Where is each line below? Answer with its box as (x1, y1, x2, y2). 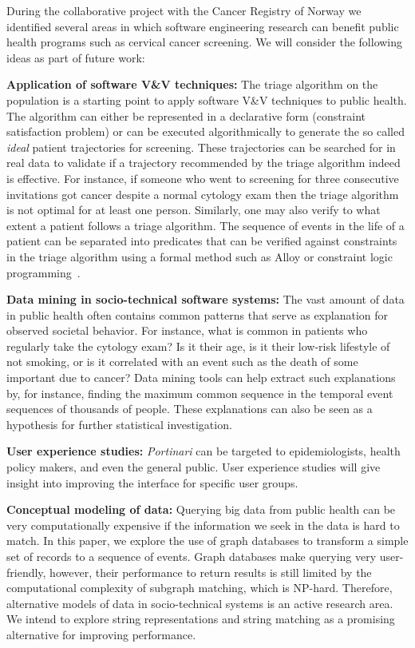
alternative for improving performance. (6, 626, 196, 642)
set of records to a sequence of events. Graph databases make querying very (6, 548, 377, 564)
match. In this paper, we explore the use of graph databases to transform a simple (6, 532, 409, 549)
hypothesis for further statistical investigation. (6, 415, 232, 432)
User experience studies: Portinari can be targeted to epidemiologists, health (6, 443, 401, 459)
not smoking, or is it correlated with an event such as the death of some (6, 353, 358, 370)
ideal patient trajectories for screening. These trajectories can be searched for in (6, 138, 396, 155)
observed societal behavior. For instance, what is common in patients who (6, 322, 368, 339)
